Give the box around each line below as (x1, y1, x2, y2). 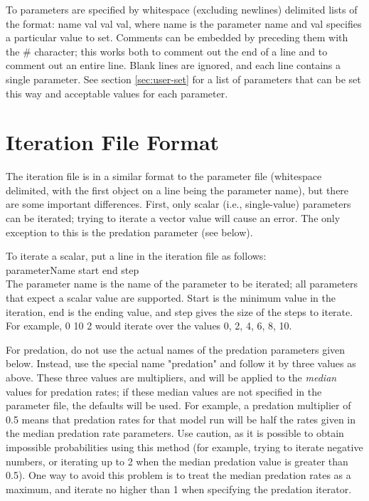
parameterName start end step (6, 262, 139, 277)
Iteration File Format (6, 127, 220, 157)
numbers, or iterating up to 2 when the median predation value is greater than (6, 453, 348, 468)
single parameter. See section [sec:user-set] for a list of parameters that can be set (6, 71, 361, 86)
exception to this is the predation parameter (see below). (6, 224, 253, 239)
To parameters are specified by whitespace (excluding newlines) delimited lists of (6, 2, 358, 16)
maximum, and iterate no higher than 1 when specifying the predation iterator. (6, 481, 352, 496)
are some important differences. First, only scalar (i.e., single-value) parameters (6, 196, 351, 211)
